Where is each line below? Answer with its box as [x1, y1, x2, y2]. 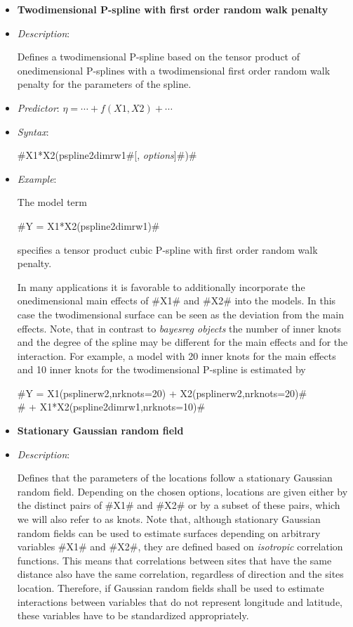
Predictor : [17, 100, 60, 115]
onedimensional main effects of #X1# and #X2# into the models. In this [17, 293, 336, 308]
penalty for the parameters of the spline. [17, 77, 192, 91]
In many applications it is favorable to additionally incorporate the [17, 279, 305, 294]
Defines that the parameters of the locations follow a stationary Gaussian [17, 470, 333, 485]
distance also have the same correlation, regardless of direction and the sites [17, 567, 344, 581]
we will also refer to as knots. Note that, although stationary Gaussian [17, 512, 321, 526]
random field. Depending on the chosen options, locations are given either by [17, 484, 348, 498]
